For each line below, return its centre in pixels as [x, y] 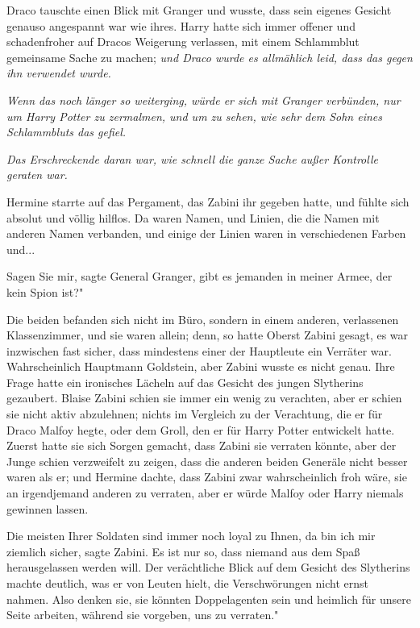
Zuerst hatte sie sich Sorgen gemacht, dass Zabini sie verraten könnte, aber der [202, 445]
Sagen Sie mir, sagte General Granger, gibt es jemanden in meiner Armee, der [200, 276]
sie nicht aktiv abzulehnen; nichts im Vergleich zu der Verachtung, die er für [195, 414]
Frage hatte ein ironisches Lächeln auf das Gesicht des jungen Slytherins [185, 382]
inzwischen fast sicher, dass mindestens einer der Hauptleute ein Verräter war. [199, 350]
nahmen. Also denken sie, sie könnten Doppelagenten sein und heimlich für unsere [209, 599]
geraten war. [37, 175]
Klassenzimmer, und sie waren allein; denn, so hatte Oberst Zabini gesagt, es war [208, 335]
